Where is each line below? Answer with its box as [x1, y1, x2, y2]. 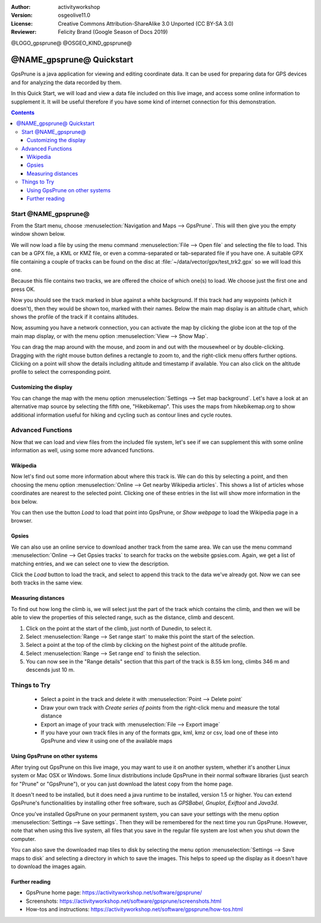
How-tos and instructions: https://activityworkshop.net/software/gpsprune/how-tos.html [26, 906, 243, 913]
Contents [11, 109, 35, 116]
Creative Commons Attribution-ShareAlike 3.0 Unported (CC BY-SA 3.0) [58, 20, 234, 27]
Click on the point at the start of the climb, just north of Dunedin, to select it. [26, 625, 212, 632]
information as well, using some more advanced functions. [11, 447, 155, 454]
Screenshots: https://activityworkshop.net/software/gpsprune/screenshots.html [26, 897, 222, 905]
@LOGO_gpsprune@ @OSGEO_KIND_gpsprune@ [11, 39, 132, 46]
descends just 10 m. [26, 667, 75, 674]
